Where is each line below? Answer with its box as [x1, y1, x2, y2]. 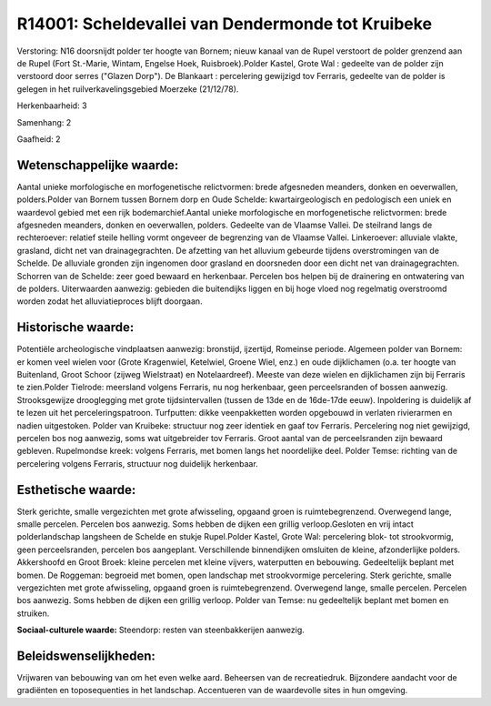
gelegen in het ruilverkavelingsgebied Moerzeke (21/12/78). [16, 83, 239, 95]
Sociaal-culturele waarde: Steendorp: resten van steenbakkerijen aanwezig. [16, 624, 305, 636]
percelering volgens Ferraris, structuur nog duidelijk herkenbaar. [16, 458, 258, 469]
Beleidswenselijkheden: [16, 648, 156, 663]
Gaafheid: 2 [16, 133, 61, 145]
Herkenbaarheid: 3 [16, 100, 87, 111]
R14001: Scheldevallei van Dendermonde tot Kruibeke [16, 14, 432, 34]
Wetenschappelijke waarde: [16, 157, 179, 173]
